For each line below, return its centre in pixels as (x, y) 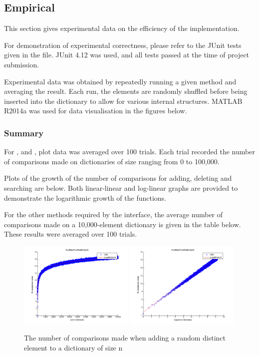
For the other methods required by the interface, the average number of (114, 214)
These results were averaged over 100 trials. (71, 234)
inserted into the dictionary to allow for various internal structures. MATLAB (123, 101)
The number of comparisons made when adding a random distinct (125, 338)
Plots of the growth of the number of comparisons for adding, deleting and (118, 178)
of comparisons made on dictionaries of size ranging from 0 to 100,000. (112, 161)
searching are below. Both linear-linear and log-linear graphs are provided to (121, 187)
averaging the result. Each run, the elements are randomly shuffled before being (126, 91)
